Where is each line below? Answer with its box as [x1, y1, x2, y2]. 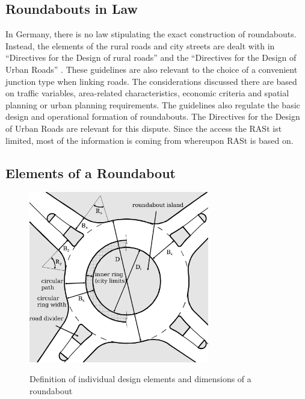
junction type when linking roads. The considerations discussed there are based [5, 75, 297, 87]
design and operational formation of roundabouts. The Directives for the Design [5, 110, 300, 123]
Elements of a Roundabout [5, 163, 176, 182]
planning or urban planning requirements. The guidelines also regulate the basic [5, 98, 300, 111]
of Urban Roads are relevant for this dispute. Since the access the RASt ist [5, 122, 282, 134]
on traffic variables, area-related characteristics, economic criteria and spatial [5, 87, 289, 99]
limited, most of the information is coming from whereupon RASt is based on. [5, 134, 294, 146]
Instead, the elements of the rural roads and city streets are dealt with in [5, 39, 275, 52]
